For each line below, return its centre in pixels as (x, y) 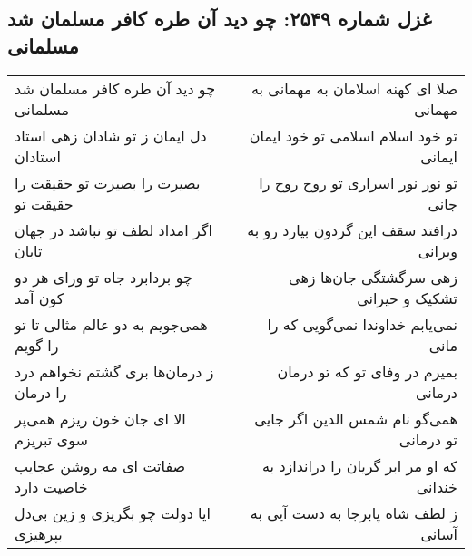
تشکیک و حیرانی (407, 298)
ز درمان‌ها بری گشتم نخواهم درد (114, 371)
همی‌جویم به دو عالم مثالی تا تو (111, 324)
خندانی (437, 486)
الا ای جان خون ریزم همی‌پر (100, 418)
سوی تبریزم (51, 439)
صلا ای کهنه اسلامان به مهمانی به (354, 88)
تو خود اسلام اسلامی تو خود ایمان (353, 135)
